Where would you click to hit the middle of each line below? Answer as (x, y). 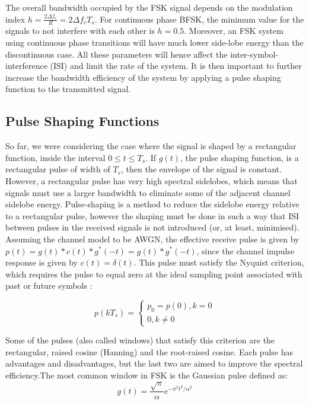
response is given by (42, 262)
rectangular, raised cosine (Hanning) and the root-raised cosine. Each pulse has (149, 351)
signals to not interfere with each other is (80, 31)
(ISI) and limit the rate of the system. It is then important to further (176, 66)
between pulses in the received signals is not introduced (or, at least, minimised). (152, 227)
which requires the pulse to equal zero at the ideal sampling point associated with (154, 274)
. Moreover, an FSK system (234, 31)
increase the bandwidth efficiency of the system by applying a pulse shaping (143, 77)
